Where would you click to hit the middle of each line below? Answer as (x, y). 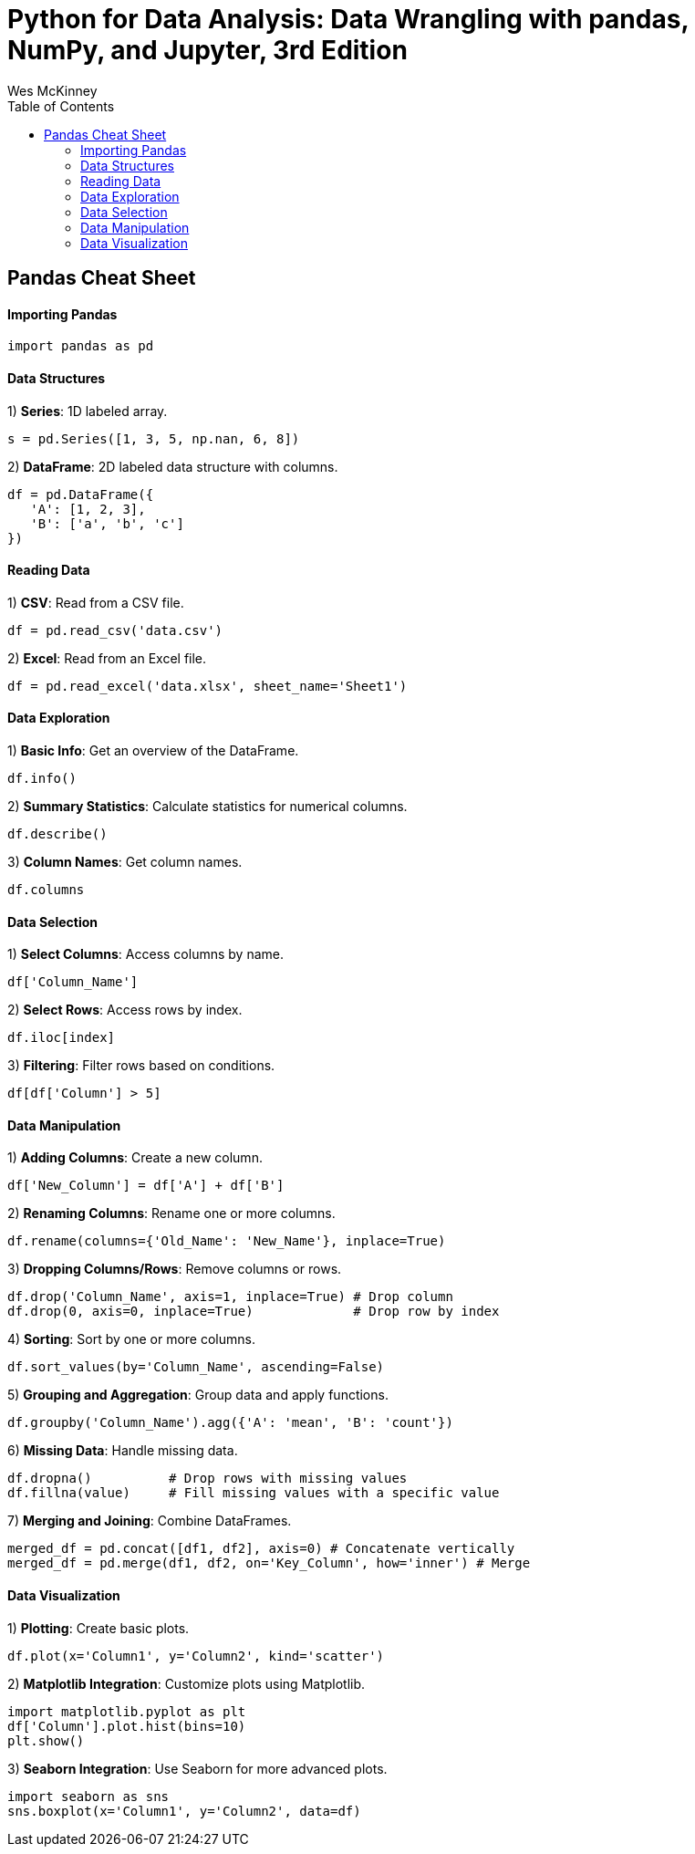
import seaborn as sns (88, 1796)
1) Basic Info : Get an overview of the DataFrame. (153, 751)
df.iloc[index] (62, 1038)
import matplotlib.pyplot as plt (127, 1711)
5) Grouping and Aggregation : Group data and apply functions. (198, 1395)
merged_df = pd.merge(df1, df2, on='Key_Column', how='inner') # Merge (269, 1563)
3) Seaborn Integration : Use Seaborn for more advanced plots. (197, 1768)
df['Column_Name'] (73, 982)
